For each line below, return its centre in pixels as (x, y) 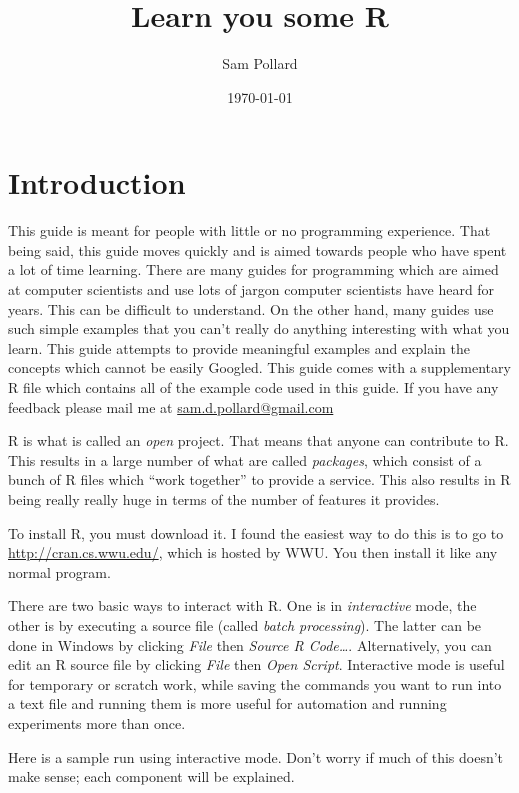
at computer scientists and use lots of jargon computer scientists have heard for (251, 289)
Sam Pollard (260, 63)
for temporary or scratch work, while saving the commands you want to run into (255, 683)
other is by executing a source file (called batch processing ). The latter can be (245, 624)
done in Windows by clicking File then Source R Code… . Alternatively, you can (250, 644)
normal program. (59, 571)
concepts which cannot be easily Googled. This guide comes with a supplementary (259, 367)
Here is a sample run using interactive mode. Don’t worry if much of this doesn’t (256, 756)
